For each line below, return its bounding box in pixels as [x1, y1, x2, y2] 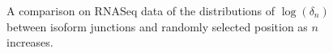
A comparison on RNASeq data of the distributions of [6, 2, 275, 18]
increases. [6, 34, 53, 51]
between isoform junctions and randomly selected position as [6, 18, 308, 35]
